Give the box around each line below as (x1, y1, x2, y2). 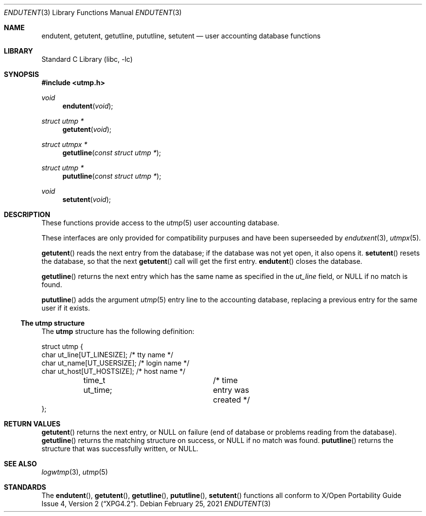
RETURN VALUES (4, 420, 61, 428)
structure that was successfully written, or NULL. (41, 444, 198, 453)
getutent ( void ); (62, 125, 112, 133)
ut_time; (83, 385, 112, 395)
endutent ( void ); (62, 102, 113, 110)
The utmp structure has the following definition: (41, 327, 195, 335)
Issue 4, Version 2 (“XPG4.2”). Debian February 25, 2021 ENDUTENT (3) (41, 499, 271, 508)
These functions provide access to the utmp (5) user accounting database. (41, 219, 280, 227)
